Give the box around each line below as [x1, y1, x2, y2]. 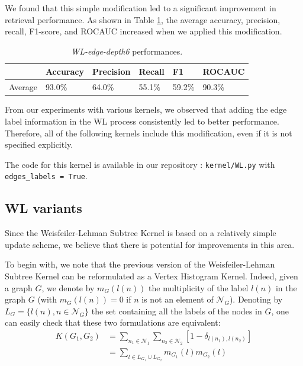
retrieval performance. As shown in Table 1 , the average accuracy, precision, [5, 13, 281, 26]
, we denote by [41, 281, 95, 294]
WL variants [5, 199, 82, 217]
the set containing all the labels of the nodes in [91, 304, 262, 317]
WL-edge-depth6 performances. [71, 44, 183, 57]
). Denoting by [229, 293, 283, 305]
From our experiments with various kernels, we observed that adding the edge [5, 103, 287, 116]
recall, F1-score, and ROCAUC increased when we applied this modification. [5, 25, 282, 37]
